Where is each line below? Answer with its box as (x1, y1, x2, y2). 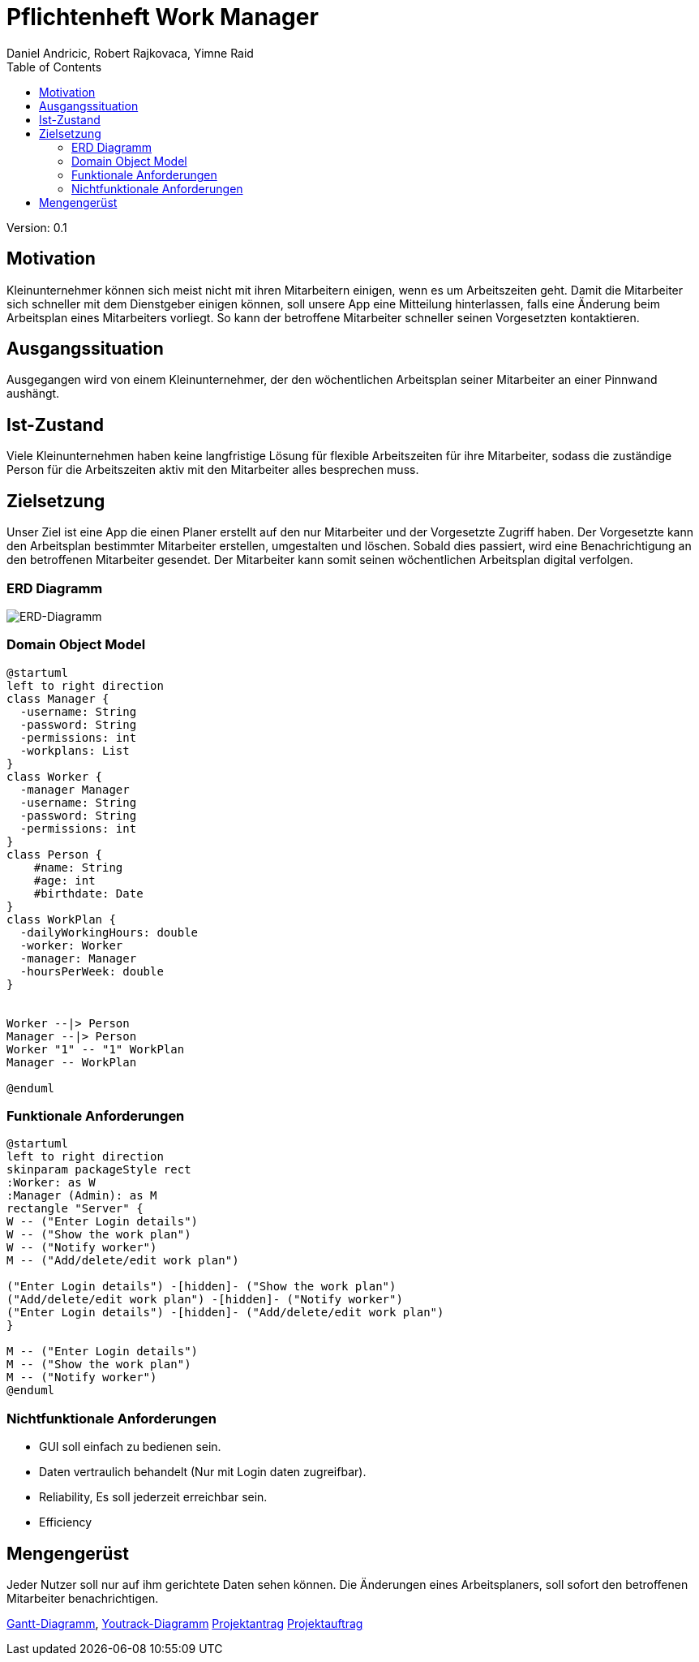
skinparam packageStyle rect (6, 1163, 191, 1177)
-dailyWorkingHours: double (19, 925, 199, 939)
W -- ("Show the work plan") (6, 1228, 191, 1242)
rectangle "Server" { (6, 1202, 144, 1216)
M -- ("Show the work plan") (6, 1358, 191, 1371)
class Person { (6, 847, 103, 861)
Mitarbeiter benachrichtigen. (6, 1591, 159, 1605)
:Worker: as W (6, 1176, 96, 1190)
